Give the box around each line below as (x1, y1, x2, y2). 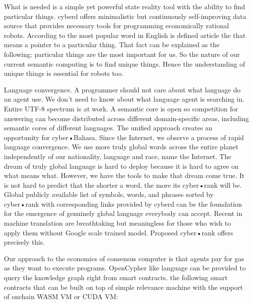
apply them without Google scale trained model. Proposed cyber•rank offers (4, 227, 234, 237)
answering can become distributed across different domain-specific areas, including (4, 113, 249, 123)
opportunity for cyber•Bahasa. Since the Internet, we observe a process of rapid (4, 132, 244, 142)
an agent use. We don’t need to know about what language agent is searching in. (4, 94, 245, 104)
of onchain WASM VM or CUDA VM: (4, 291, 118, 302)
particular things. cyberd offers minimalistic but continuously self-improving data (4, 11, 247, 21)
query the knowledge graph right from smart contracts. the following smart (4, 272, 228, 283)
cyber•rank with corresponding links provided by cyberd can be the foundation (4, 198, 242, 209)
